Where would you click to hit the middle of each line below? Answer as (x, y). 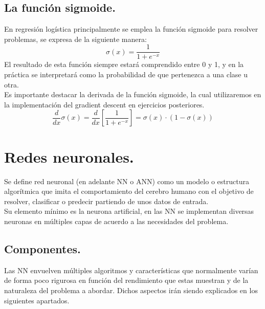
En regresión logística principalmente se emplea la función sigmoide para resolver (131, 29)
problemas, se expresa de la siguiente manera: (75, 39)
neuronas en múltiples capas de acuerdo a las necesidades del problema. (116, 221)
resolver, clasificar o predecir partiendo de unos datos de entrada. (106, 201)
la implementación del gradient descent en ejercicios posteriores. (104, 104)
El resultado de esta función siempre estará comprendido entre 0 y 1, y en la (124, 64)
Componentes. (42, 248)
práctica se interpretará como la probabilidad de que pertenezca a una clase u (126, 74)
